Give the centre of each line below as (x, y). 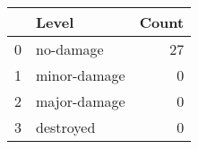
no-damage (70, 49)
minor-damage (81, 75)
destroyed (66, 127)
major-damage (81, 101)
